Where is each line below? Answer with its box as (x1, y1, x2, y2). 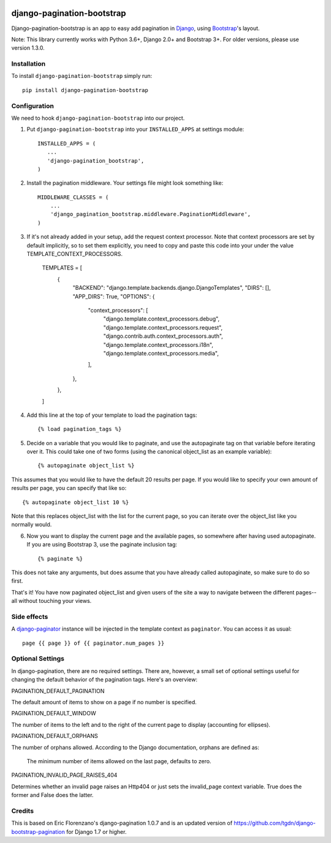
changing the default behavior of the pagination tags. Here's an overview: (11, 676, 197, 683)
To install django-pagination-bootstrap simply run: (11, 72, 153, 80)
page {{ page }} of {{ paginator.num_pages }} (22, 639, 165, 647)
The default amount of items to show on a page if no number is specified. (11, 699, 197, 705)
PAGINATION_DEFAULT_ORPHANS (11, 732, 98, 740)
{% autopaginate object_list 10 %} (22, 499, 129, 506)
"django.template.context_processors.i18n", (103, 341, 214, 348)
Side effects (11, 612, 48, 621)
